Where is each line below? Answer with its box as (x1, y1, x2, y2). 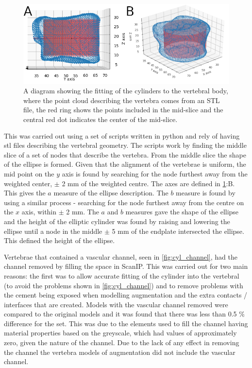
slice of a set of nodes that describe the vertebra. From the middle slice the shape (4, 149, 246, 159)
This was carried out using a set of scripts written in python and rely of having (4, 130, 240, 140)
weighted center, (4, 178, 52, 188)
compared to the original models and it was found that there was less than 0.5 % (4, 309, 245, 319)
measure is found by (176, 188, 235, 198)
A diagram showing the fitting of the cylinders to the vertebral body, (23, 86, 228, 96)
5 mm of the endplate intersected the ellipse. (112, 226, 244, 236)
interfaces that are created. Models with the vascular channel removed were (4, 299, 228, 309)
